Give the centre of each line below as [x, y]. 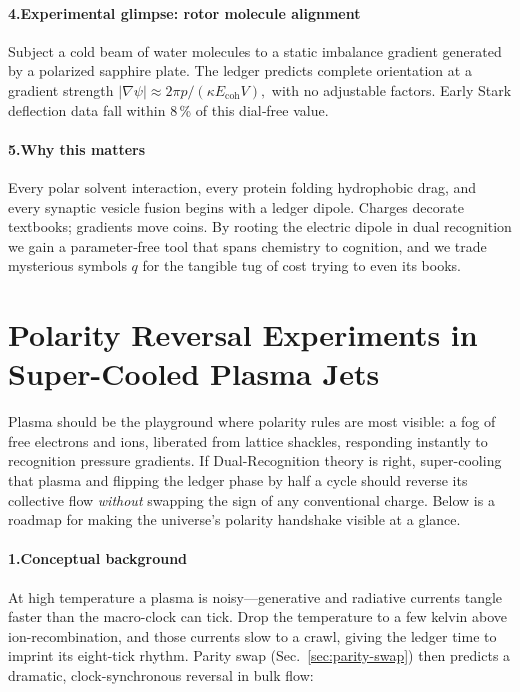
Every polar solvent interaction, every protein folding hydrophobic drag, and [242, 186]
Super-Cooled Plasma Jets [194, 373]
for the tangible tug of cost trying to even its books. [301, 265]
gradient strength [61, 89]
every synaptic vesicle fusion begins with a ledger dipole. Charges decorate [236, 206]
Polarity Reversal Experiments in [243, 334]
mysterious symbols [67, 265]
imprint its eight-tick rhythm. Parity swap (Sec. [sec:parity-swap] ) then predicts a [259, 655]
